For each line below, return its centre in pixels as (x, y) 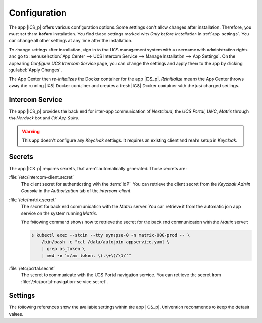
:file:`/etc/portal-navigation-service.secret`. (65, 282)
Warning (31, 132)
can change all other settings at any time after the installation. (71, 41)
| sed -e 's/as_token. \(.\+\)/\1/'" (86, 255)
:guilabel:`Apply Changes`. (35, 70)
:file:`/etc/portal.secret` (32, 268)
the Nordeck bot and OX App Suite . (44, 118)
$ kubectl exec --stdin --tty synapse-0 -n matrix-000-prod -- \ (111, 235)
